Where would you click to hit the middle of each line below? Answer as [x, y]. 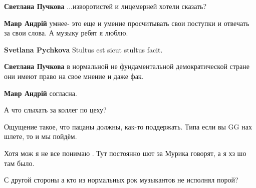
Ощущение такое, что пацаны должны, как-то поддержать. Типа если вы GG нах [128, 126]
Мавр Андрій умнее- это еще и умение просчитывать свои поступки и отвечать [127, 23]
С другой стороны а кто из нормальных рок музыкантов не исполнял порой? [121, 180]
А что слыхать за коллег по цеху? [55, 110]
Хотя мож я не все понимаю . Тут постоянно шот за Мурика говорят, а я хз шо [125, 153]
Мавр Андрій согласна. [41, 93]
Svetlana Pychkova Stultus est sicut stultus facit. [83, 49]
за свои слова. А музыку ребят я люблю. [66, 33]
